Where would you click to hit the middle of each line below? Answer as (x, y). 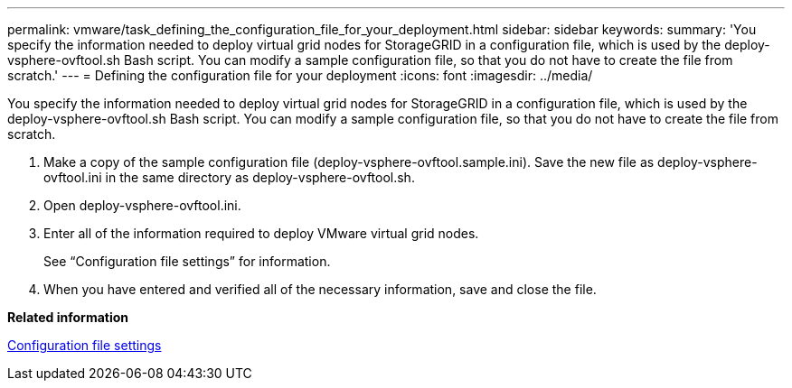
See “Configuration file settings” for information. (187, 261)
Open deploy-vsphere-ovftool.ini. (142, 205)
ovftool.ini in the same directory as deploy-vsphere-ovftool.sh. (229, 177)
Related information (68, 317)
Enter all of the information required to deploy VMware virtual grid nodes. (261, 233)
